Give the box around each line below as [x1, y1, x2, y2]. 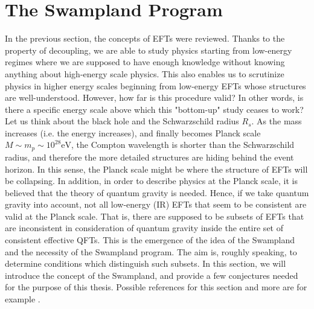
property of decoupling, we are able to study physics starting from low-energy [5, 43, 292, 56]
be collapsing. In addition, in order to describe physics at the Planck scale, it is [5, 174, 298, 187]
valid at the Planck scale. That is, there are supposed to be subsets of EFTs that [5, 209, 304, 222]
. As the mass [251, 115, 302, 127]
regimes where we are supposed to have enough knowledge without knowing [5, 56, 285, 68]
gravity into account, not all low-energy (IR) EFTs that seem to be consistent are [5, 198, 307, 211]
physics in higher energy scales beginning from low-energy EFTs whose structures [5, 79, 306, 92]
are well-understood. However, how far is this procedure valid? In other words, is [5, 91, 304, 104]
